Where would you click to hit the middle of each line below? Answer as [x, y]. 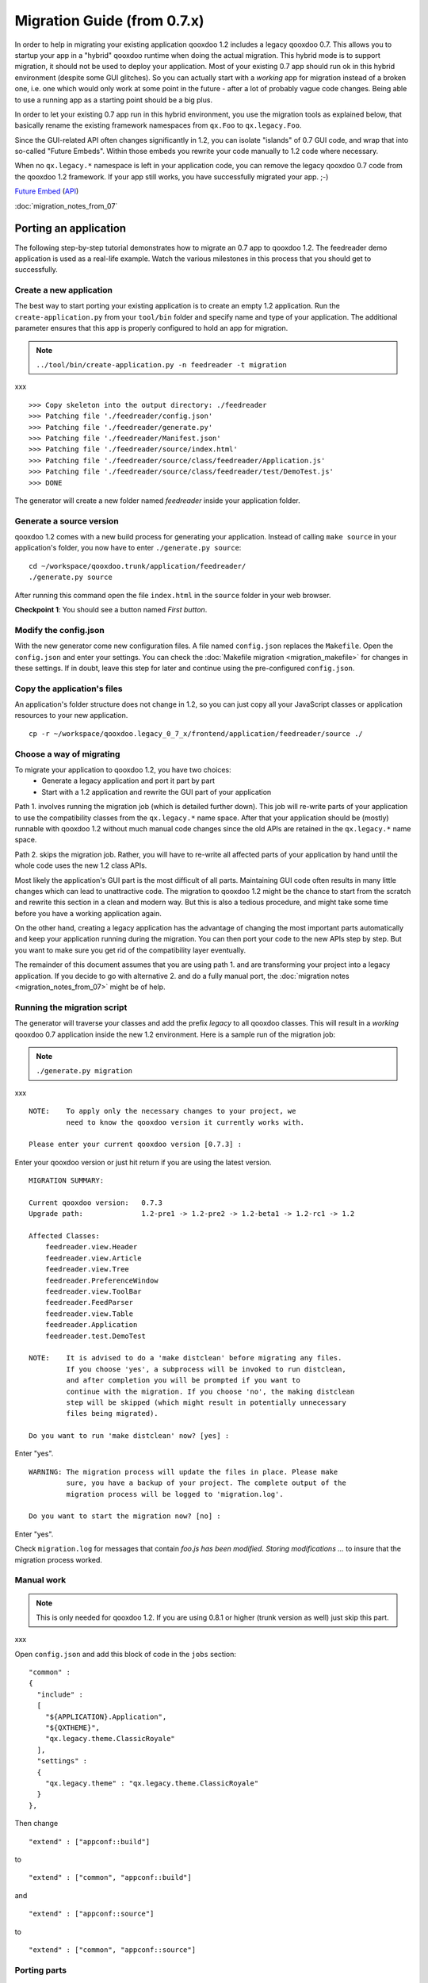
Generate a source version [67, 521]
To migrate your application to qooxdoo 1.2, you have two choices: [123, 770]
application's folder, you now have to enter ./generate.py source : [128, 548]
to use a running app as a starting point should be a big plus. [114, 100]
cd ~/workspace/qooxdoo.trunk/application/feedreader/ [138, 566]
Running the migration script [71, 1007]
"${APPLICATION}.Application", [106, 1716]
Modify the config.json [59, 630]
